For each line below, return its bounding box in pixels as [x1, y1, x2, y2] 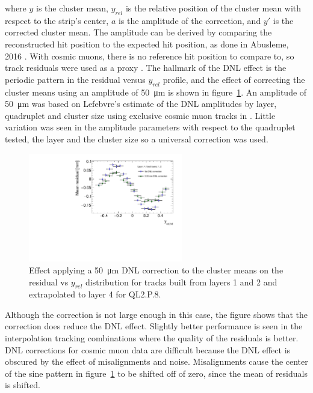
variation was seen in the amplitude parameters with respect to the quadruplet [5, 121, 296, 133]
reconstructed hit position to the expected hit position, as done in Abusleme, [5, 37, 289, 50]
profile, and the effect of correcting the [163, 73, 305, 85]
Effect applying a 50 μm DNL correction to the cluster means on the [29, 263, 284, 276]
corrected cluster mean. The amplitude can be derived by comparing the [5, 26, 272, 38]
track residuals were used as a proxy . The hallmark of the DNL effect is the [5, 61, 287, 74]
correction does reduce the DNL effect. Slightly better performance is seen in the [5, 320, 303, 332]
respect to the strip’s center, [5, 14, 109, 26]
